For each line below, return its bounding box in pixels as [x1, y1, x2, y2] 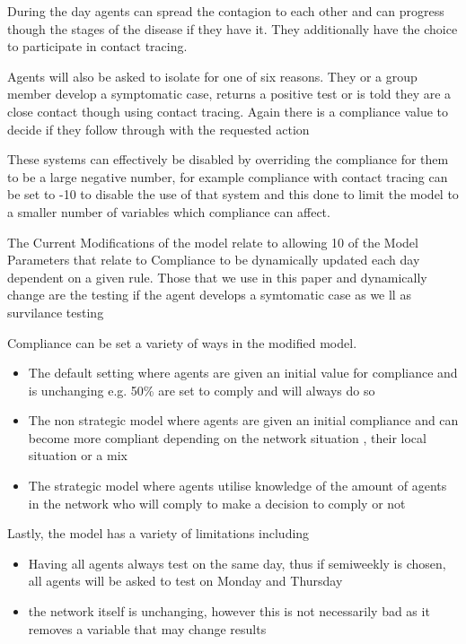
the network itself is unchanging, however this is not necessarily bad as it [28, 602, 430, 621]
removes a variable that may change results [28, 619, 267, 638]
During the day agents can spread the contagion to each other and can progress [7, 2, 444, 20]
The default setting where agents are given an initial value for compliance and [28, 363, 458, 382]
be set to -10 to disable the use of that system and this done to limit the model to [7, 185, 459, 204]
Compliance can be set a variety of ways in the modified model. [7, 333, 357, 352]
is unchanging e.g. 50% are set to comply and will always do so [28, 380, 375, 399]
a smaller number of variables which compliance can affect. [7, 202, 330, 221]
